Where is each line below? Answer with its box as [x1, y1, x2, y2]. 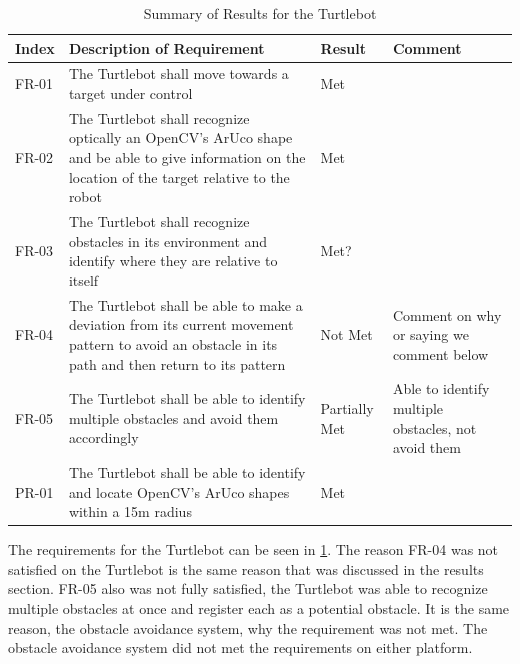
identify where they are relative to [68, 250, 278, 271]
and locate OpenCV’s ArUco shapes [68, 481, 290, 502]
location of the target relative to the [68, 166, 290, 187]
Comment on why [392, 304, 502, 325]
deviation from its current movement [68, 314, 294, 335]
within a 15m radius [68, 501, 192, 522]
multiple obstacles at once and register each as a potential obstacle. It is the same [8, 598, 510, 619]
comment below [392, 343, 489, 364]
